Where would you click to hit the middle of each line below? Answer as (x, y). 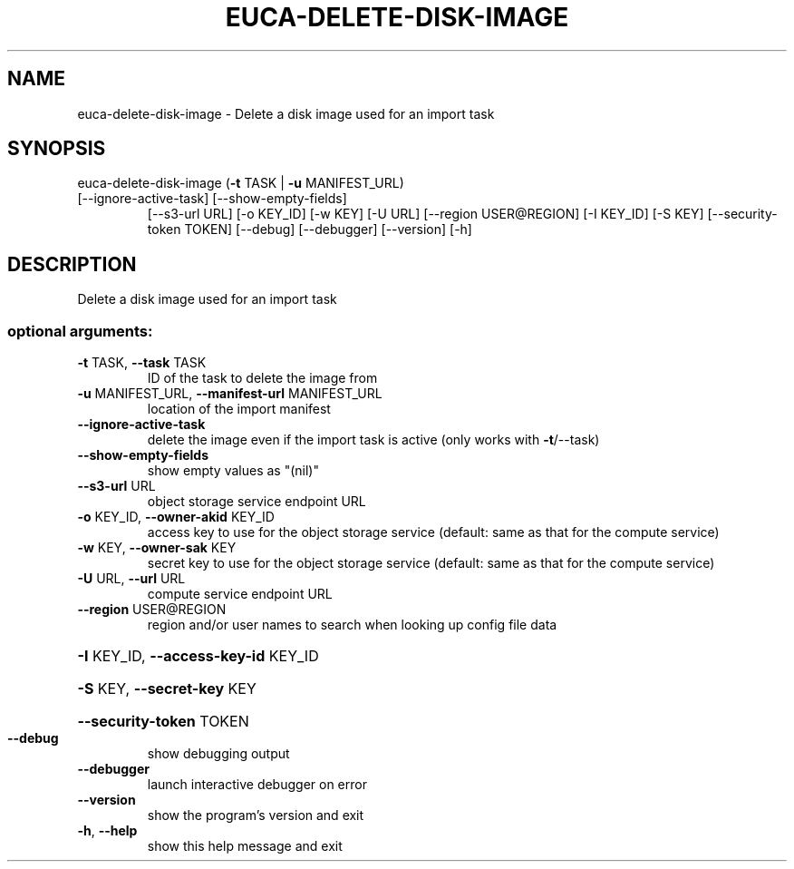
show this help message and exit (245, 846)
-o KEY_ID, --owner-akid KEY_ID (176, 517)
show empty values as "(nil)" (233, 471)
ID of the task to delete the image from (262, 378)
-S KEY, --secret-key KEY (167, 689)
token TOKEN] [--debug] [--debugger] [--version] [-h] (310, 229)
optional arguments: (80, 331)
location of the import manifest (239, 409)
